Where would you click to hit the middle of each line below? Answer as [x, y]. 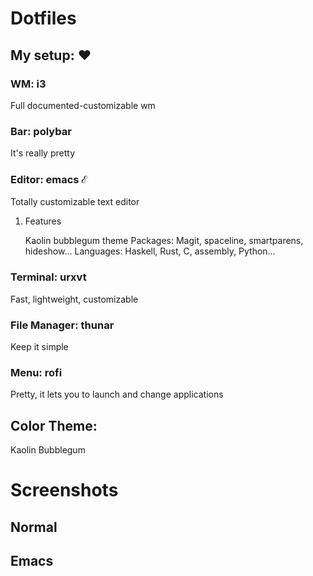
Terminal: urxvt [48, 277]
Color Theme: [54, 425]
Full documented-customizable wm [83, 105]
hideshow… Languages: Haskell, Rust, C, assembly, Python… [150, 251]
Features [43, 221]
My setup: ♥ [51, 55]
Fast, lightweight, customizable [74, 299]
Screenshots [64, 490]
